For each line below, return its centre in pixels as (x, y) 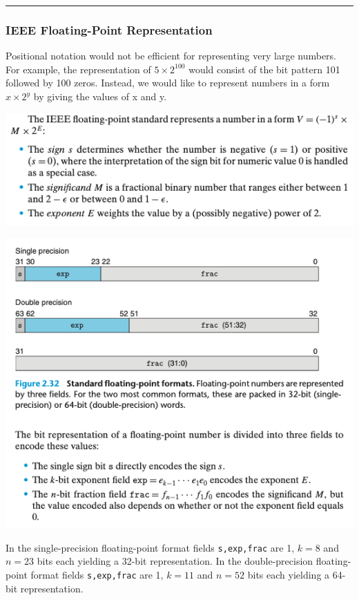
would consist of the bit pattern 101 (264, 69)
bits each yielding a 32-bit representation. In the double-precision (175, 561)
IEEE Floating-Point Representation (109, 29)
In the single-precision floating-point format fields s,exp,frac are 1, (150, 547)
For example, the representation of (78, 69)
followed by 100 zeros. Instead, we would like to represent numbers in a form (168, 83)
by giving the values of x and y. (100, 96)
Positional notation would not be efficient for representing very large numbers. (171, 56)
